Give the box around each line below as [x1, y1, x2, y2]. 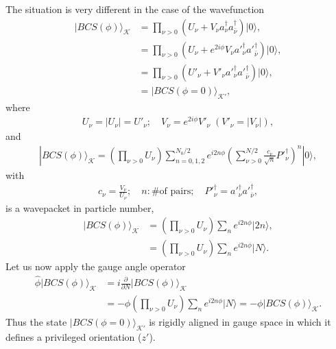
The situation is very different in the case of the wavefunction [5, 2, 265, 16]
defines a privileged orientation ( [5, 329, 142, 344]
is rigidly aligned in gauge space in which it [149, 314, 331, 328]
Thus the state [5, 314, 67, 328]
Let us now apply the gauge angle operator [5, 259, 186, 274]
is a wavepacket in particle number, [5, 200, 154, 215]
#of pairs [151, 186, 191, 197]
